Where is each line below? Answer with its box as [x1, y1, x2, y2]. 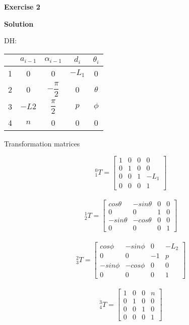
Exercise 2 [4, 2, 40, 12]
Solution [4, 18, 34, 29]
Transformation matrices [4, 138, 80, 149]
